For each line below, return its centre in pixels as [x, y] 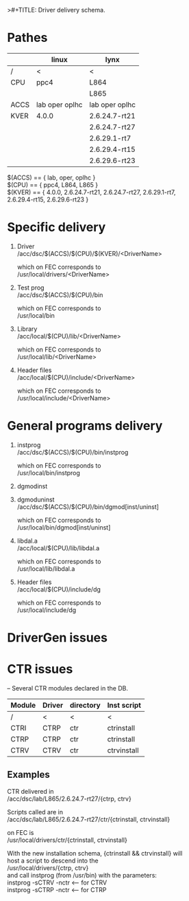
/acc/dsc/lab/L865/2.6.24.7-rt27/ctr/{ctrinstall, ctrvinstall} [89, 819]
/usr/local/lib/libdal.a [46, 568]
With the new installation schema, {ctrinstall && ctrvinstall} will [95, 853]
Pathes [27, 38]
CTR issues [40, 669]
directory [85, 705]
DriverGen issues [58, 638]
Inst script [124, 705]
